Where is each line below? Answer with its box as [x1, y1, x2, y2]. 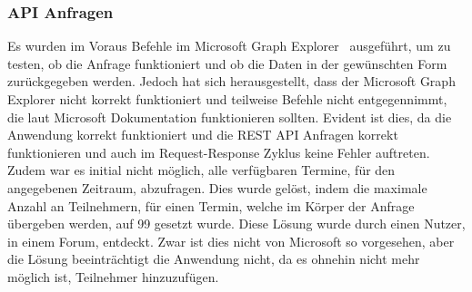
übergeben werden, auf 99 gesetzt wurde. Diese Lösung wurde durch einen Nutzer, [7, 214, 466, 233]
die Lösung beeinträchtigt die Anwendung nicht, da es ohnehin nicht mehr [7, 249, 420, 268]
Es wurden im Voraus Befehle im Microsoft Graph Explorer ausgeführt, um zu [7, 36, 451, 55]
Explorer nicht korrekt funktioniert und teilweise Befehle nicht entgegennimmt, [7, 90, 447, 108]
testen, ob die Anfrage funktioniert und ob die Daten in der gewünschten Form [7, 54, 447, 73]
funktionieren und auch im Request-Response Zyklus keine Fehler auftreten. [7, 142, 430, 161]
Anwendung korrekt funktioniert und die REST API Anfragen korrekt [7, 125, 398, 144]
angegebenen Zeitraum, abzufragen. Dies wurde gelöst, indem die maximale [7, 178, 427, 197]
